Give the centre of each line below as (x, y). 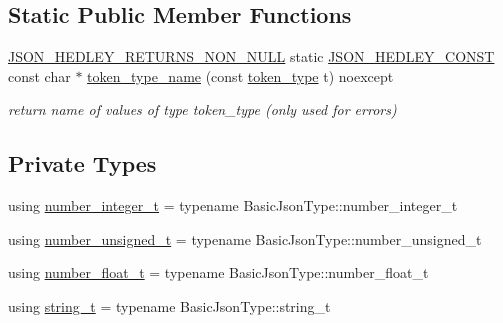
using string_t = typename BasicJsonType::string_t (169, 305)
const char (39, 75)
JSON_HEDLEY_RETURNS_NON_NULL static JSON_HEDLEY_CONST (251, 56)
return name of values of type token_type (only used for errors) (202, 109)
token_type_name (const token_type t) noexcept (240, 75)
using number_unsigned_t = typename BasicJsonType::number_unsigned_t (245, 238)
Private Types (82, 163)
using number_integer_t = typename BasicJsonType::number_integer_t (233, 205)
